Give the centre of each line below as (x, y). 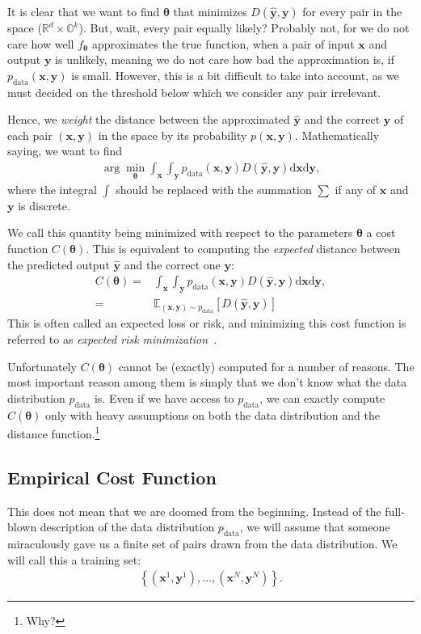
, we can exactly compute (322, 397)
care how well (41, 43)
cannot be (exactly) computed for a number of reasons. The (266, 366)
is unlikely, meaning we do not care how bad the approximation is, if (225, 59)
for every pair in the (352, 11)
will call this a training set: (74, 559)
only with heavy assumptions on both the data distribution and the (213, 414)
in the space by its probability (173, 135)
